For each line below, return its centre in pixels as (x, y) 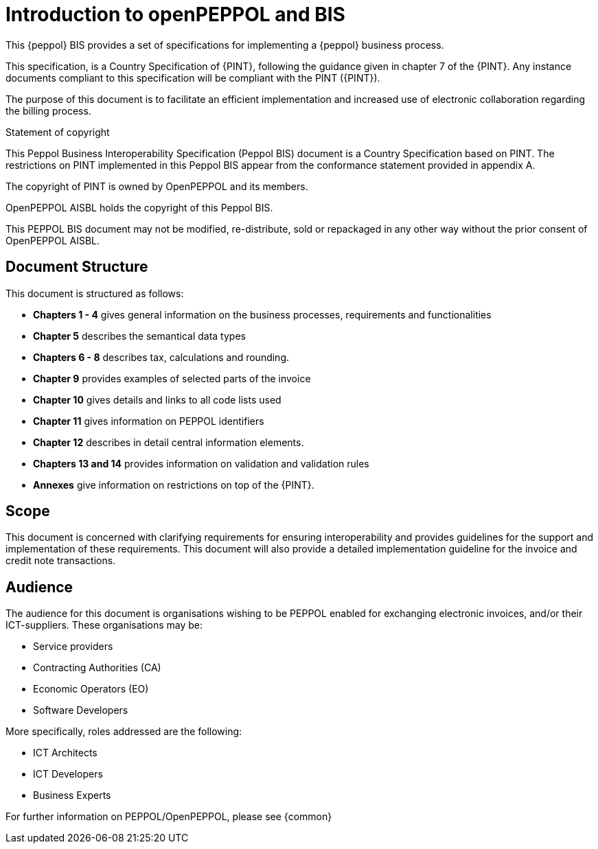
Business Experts (72, 795)
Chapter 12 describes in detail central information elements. (169, 442)
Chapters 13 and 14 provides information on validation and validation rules (201, 463)
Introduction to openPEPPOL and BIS (175, 14)
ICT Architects (65, 753)
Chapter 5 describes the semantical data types (139, 336)
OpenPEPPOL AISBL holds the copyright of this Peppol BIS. (139, 207)
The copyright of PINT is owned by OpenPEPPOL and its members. (157, 186)
